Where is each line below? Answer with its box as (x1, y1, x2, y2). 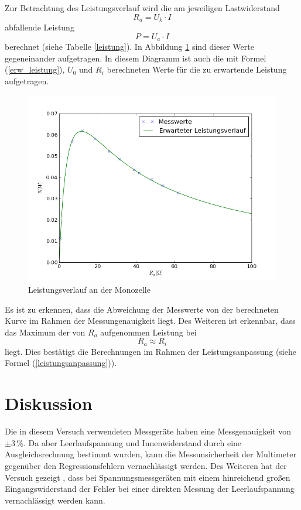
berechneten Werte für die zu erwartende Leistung (107, 63, 287, 76)
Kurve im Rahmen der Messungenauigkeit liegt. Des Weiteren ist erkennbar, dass (5, 314, 296, 327)
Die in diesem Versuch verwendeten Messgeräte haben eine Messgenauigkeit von (5, 425, 292, 437)
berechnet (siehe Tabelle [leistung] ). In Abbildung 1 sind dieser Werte (5, 40, 254, 53)
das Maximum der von (5, 326, 85, 338)
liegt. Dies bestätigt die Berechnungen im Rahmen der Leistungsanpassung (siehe (5, 345, 296, 357)
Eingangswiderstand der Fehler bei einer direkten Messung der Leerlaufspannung (5, 482, 295, 495)
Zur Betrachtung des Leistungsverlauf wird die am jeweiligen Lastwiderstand (5, 2, 280, 13)
